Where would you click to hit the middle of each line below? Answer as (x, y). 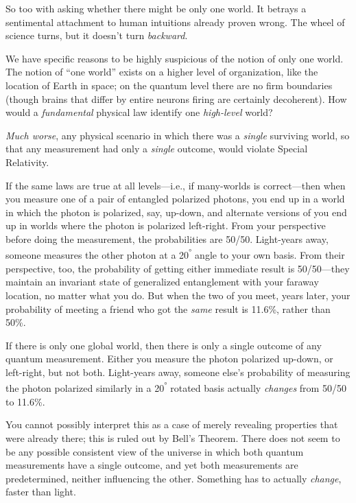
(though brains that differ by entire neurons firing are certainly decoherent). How (176, 98)
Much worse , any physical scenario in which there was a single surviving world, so (178, 135)
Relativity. (27, 162)
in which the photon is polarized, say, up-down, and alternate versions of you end (176, 212)
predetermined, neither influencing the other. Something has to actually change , (174, 478)
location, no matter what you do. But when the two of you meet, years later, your (178, 295)
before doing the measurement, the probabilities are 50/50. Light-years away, (167, 238)
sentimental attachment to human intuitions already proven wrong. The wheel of (175, 22)
